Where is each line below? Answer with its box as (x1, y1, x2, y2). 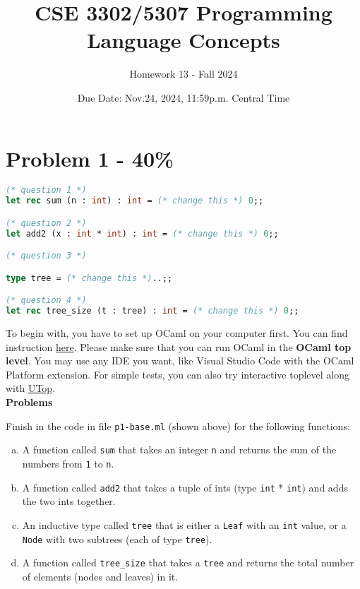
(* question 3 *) (6, 251, 87, 261)
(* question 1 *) (6, 185, 87, 196)
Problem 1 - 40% (6, 143, 174, 172)
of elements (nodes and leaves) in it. (22, 569, 179, 583)
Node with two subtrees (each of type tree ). (22, 531, 212, 546)
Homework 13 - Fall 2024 (129, 66, 238, 81)
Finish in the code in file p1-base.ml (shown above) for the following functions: (6, 418, 350, 433)
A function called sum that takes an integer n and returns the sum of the (22, 442, 337, 457)
